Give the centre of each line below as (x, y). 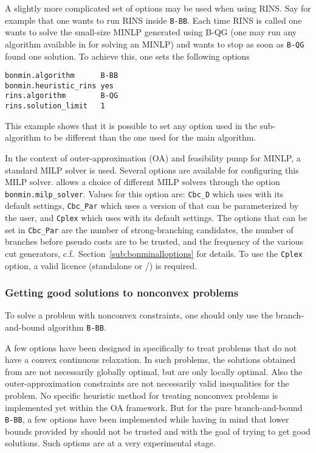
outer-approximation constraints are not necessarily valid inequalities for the (147, 383)
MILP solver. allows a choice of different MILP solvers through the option (143, 182)
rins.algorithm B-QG (62, 96)
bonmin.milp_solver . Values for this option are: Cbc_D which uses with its (144, 193)
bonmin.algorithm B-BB (62, 76)
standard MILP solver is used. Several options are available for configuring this (152, 170)
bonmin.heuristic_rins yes (59, 86)
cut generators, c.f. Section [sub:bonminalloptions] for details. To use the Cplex (154, 253)
